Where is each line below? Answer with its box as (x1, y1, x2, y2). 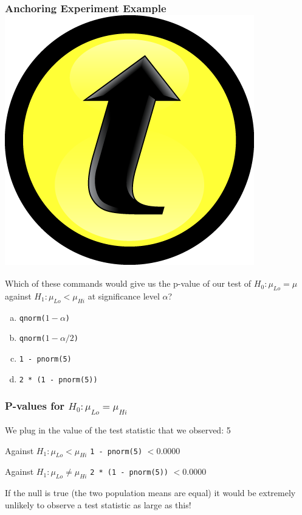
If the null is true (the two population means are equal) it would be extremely (5, 486, 296, 499)
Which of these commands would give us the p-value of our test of (5, 277, 252, 290)
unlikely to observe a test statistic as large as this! (5, 498, 191, 511)
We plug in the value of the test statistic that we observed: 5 (5, 423, 231, 436)
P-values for (5, 398, 65, 413)
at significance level (88, 289, 160, 302)
